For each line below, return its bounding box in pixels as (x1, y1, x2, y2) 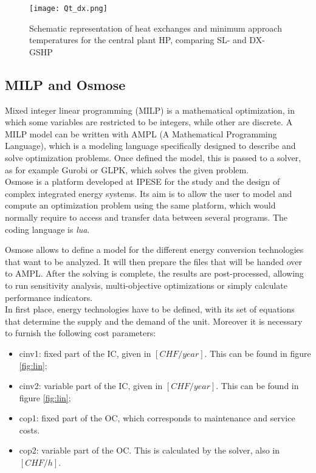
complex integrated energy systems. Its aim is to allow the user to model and (5, 187, 292, 199)
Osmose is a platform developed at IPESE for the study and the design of (5, 175, 280, 188)
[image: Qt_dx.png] (29, 4, 108, 13)
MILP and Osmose (5, 75, 126, 94)
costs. (19, 423, 40, 436)
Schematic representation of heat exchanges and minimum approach (29, 21, 282, 34)
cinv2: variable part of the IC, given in (19, 379, 163, 392)
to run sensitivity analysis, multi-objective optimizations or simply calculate (5, 278, 287, 291)
